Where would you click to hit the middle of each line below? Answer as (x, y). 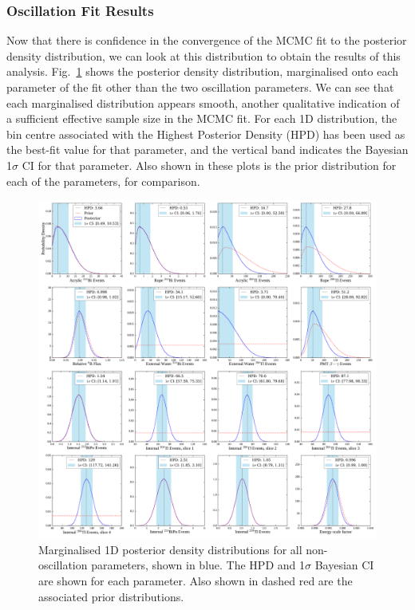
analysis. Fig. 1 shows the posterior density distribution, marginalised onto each (203, 71)
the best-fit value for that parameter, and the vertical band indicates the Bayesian (207, 150)
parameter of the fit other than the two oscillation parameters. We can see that (200, 87)
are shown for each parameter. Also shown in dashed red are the (196, 580)
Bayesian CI (344, 565)
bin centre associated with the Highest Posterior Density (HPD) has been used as (206, 134)
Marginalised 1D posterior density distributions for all (170, 549)
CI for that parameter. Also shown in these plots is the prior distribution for (209, 165)
